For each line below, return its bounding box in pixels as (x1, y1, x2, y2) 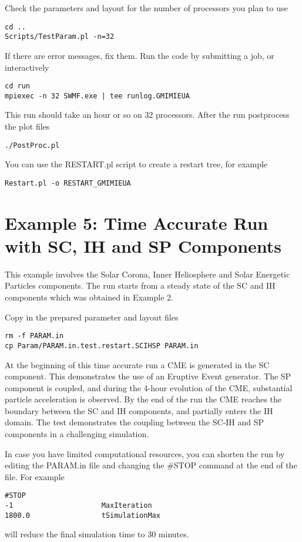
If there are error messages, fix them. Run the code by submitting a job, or (5, 49, 274, 61)
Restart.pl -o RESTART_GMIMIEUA (5, 179, 131, 187)
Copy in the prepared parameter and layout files (5, 310, 179, 323)
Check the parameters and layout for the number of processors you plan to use (5, 2, 288, 14)
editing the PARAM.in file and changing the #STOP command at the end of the (5, 459, 297, 471)
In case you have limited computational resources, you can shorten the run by (5, 447, 285, 460)
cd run (5, 82, 30, 91)
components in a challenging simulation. (5, 428, 149, 440)
